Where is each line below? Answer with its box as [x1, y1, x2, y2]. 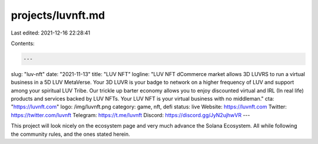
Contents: [11, 40, 35, 47]
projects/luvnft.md [11, 9, 105, 22]
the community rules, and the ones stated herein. [11, 131, 131, 138]
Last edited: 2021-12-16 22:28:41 [11, 29, 91, 36]
